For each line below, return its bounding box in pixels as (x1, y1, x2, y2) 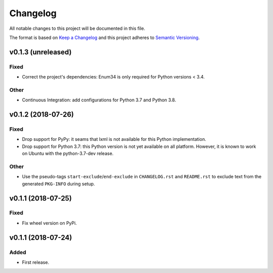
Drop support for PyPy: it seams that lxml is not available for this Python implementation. (22, 136, 207, 142)
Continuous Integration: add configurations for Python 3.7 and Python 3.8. (22, 97, 176, 103)
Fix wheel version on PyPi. (22, 220, 77, 226)
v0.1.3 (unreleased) (9, 48, 72, 56)
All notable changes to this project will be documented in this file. (9, 25, 146, 31)
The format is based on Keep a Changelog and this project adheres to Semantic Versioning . (9, 34, 200, 41)
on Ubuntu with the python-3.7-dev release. (22, 150, 114, 157)
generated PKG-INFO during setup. (22, 180, 96, 187)
